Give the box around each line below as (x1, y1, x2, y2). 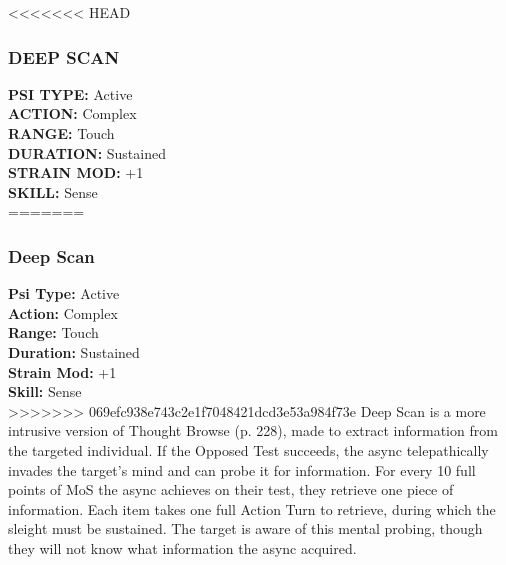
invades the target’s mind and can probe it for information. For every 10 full (8, 459, 476, 480)
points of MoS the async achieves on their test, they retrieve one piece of (8, 479, 454, 500)
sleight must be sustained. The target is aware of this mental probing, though (8, 518, 483, 539)
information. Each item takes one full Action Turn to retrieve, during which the (8, 498, 496, 519)
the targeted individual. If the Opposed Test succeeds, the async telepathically (8, 439, 489, 460)
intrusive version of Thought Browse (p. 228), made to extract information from (8, 420, 498, 441)
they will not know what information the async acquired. (8, 537, 357, 558)
